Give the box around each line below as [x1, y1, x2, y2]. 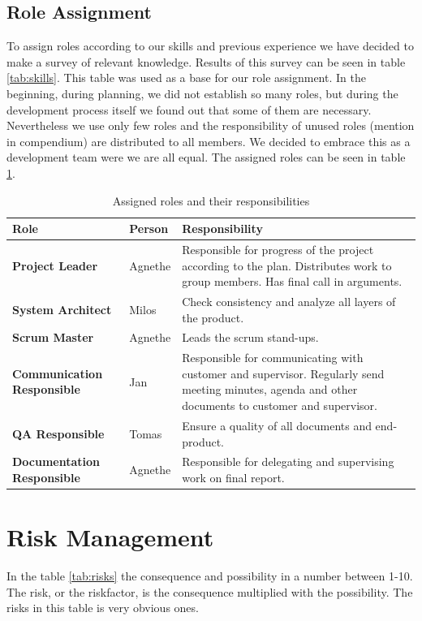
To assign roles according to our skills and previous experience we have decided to [6, 37, 414, 54]
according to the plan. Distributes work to [182, 257, 392, 274]
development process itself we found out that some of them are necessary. [6, 101, 372, 118]
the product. [182, 308, 244, 326]
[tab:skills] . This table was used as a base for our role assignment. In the [6, 69, 366, 86]
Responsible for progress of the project [182, 240, 374, 257]
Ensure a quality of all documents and [182, 416, 372, 433]
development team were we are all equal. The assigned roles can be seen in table [6, 149, 406, 166]
